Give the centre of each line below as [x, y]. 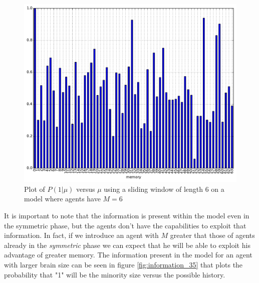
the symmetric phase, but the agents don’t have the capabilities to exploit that [125, 225]
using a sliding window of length [154, 189]
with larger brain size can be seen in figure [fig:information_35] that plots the [123, 265]
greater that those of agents [212, 235]
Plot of [35, 189]
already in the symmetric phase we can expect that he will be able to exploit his [127, 245]
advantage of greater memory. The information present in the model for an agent [128, 255]
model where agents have [62, 199]
